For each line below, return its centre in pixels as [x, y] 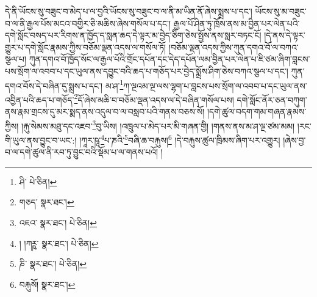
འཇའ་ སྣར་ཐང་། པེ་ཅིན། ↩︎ [58, 222]
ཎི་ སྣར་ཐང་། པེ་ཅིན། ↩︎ [53, 264]
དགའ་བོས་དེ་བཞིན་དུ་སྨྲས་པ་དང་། [54, 85]
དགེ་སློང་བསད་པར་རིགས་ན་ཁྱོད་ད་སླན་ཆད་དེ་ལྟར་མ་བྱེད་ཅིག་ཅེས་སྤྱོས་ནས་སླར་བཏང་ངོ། [133, 35]
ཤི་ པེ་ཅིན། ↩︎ [38, 181]
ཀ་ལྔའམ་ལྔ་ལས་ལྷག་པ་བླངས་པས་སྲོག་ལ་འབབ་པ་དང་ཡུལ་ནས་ [215, 85]
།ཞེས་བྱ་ [294, 140]
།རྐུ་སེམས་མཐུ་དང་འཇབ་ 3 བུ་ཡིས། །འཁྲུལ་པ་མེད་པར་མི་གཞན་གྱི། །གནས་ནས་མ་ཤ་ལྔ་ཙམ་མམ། [158, 125]
